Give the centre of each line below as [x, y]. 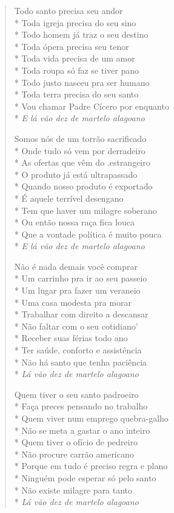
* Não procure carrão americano [74, 454]
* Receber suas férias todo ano [71, 338]
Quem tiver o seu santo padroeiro [76, 394]
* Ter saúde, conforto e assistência [78, 350]
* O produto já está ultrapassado [76, 174]
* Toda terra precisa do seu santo [76, 94]
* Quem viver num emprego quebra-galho [91, 418]
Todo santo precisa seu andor [69, 10]
